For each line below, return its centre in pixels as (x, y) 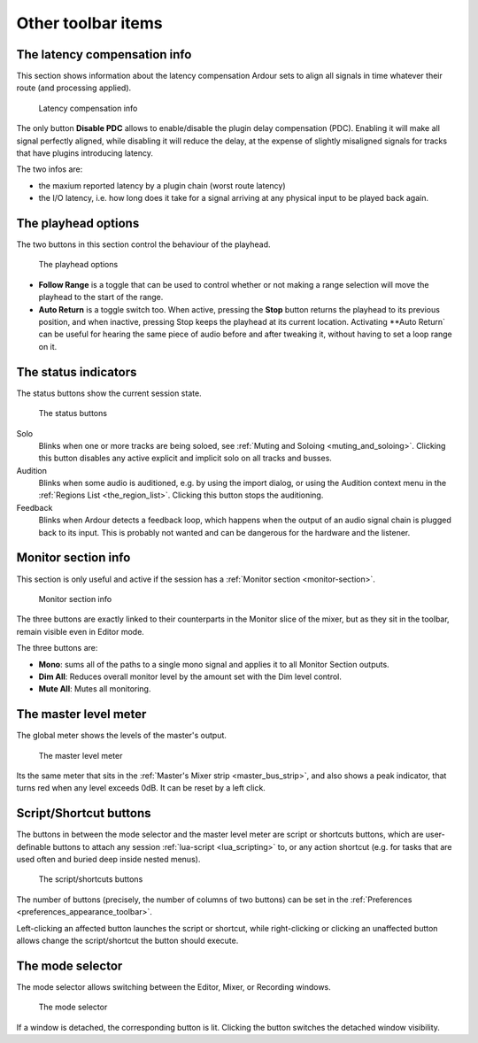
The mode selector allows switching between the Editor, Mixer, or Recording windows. (173, 986)
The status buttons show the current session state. (109, 393)
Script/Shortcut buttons (84, 813)
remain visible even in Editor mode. (81, 631)
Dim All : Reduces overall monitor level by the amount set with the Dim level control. (190, 676)
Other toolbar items (89, 23)
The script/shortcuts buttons (91, 879)
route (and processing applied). (74, 88)
